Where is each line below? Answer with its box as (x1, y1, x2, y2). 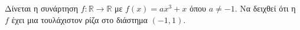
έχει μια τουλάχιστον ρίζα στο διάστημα (11, 13, 148, 25)
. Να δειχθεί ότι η (234, 2, 296, 14)
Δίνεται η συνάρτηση (5, 2, 78, 14)
